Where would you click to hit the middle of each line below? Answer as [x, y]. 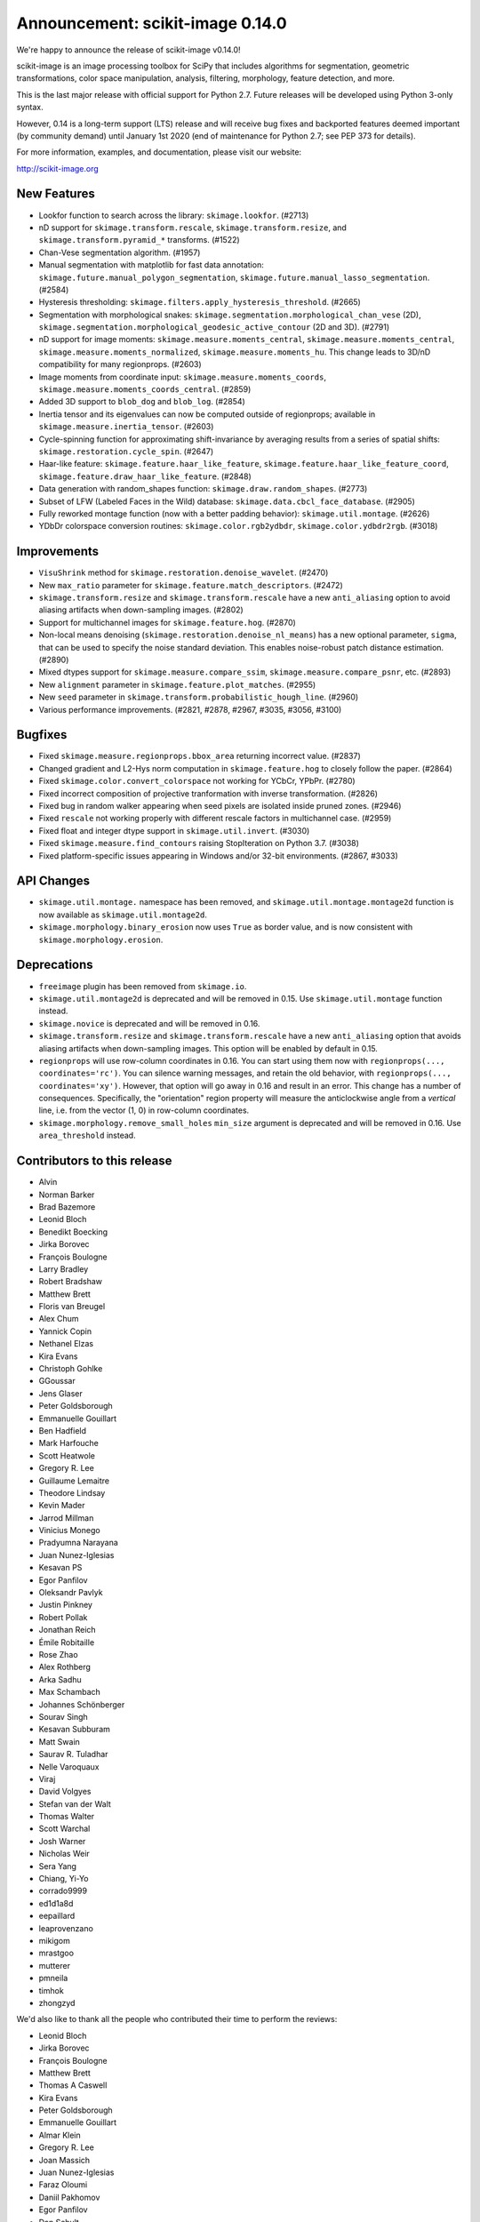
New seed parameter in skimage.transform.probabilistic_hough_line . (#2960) [199, 697]
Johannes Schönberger [82, 1704]
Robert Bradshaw [70, 1282]
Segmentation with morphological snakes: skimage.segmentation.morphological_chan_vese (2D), [230, 315]
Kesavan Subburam [75, 1730]
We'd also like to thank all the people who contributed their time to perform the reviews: [177, 2019]
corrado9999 [63, 1891]
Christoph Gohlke [71, 1369]
